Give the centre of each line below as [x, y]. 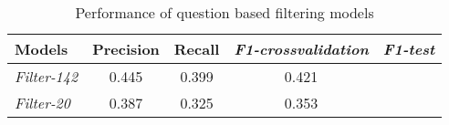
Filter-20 [42, 103]
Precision [126, 49]
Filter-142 [47, 76]
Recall [197, 49]
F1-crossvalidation [301, 49]
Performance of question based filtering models [224, 12]
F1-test [409, 49]
